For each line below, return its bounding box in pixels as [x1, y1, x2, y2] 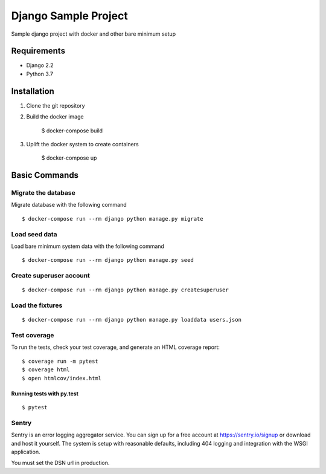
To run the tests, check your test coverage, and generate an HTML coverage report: [11, 343, 220, 351]
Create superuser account [11, 271, 91, 280]
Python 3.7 [26, 70, 54, 77]
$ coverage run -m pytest [22, 357, 99, 365]
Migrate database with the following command [11, 201, 127, 209]
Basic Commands [11, 170, 78, 181]
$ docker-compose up [41, 154, 97, 161]
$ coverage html [22, 366, 70, 373]
